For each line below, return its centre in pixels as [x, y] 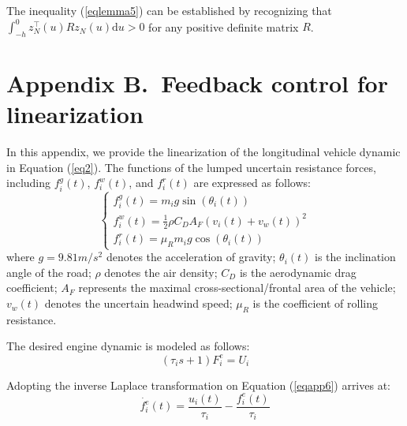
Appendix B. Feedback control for [197, 83]
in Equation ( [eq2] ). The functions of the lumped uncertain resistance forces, [191, 167]
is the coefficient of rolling [315, 303]
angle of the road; [49, 272]
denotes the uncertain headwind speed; [138, 303]
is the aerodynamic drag [298, 272]
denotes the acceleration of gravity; [191, 257]
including [29, 183]
